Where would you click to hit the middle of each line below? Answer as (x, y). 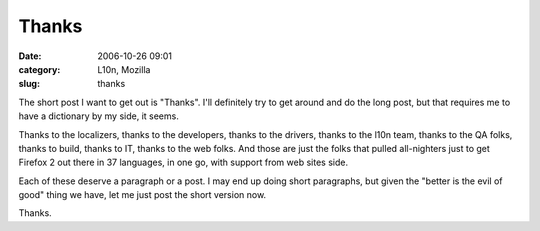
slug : (29, 84)
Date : (30, 56)
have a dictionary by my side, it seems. (98, 116)
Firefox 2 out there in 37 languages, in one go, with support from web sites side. (183, 162)
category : (39, 69)
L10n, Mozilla (124, 69)
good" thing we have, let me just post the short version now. (142, 195)
